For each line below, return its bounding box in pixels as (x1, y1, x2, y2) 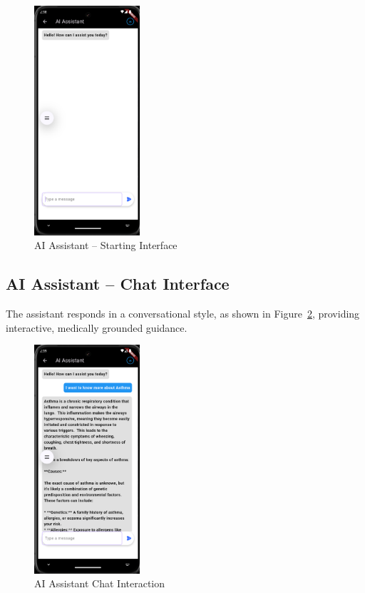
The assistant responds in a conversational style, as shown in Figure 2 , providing (6, 306, 360, 321)
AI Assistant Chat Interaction (34, 576, 165, 591)
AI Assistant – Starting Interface (34, 238, 178, 253)
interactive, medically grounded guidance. (6, 320, 187, 335)
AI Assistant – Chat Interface (6, 273, 230, 295)
